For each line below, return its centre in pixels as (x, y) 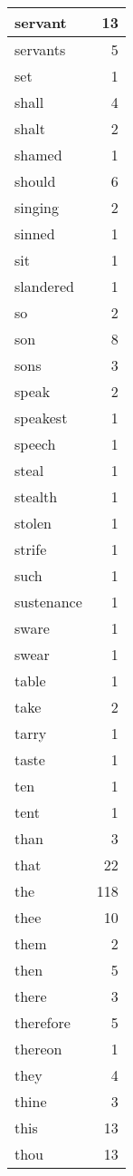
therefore (43, 1022)
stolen (33, 523)
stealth (36, 496)
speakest (41, 418)
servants (40, 49)
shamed (38, 155)
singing (37, 207)
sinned (35, 233)
